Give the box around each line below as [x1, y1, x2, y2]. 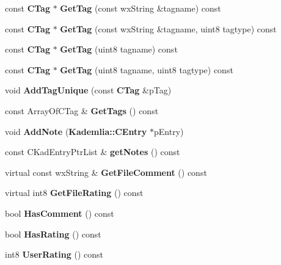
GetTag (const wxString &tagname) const [60, 2, 221, 14]
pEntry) [154, 125, 184, 137]
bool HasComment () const [5, 206, 114, 219]
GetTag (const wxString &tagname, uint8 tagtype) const [60, 22, 277, 35]
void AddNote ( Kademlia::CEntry [5, 125, 147, 137]
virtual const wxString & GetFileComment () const [5, 165, 207, 178]
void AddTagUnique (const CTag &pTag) [5, 84, 172, 96]
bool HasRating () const [5, 227, 101, 240]
